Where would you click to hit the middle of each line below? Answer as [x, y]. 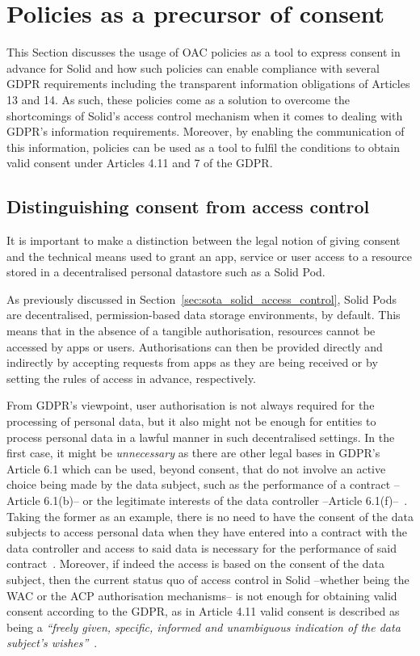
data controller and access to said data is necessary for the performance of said [202, 547]
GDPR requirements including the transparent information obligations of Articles [208, 84]
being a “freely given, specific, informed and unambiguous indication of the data [204, 627]
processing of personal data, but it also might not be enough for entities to [191, 421]
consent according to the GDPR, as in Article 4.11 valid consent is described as [203, 611]
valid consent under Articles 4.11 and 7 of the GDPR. [140, 163]
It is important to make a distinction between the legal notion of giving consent [204, 240]
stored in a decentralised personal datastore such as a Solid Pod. [166, 272]
